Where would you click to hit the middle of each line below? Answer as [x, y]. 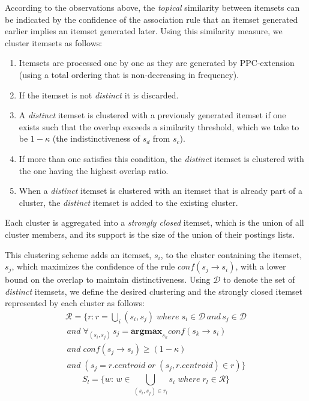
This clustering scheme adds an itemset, [78, 254]
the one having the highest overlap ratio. [94, 170]
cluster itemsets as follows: [54, 42]
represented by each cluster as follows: [75, 303]
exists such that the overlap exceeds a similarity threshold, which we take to [159, 126]
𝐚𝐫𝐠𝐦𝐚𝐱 [147, 331]
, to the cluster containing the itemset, [231, 254]
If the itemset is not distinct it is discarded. [99, 95]
